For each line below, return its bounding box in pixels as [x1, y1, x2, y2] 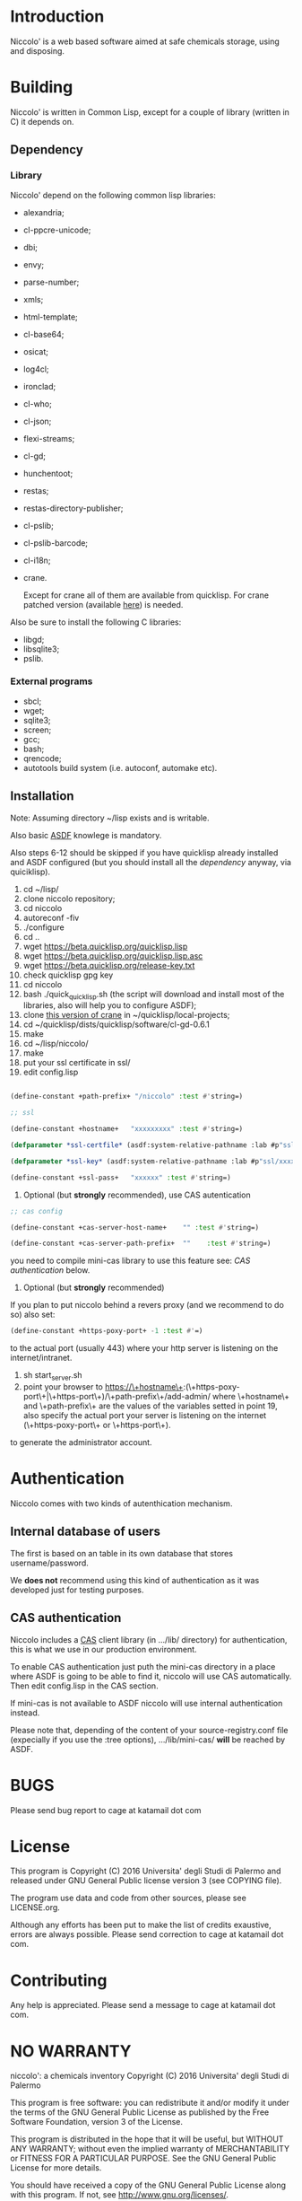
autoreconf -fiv [22, 912, 80, 923]
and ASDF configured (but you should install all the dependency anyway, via [10, 856, 292, 867]
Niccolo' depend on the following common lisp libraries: [10, 189, 216, 200]
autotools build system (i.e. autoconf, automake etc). [22, 762, 218, 773]
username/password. [10, 1557, 89, 1568]
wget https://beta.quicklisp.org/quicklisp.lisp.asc [22, 950, 203, 961]
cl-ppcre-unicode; [22, 224, 91, 235]
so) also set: [10, 1309, 56, 1320]
